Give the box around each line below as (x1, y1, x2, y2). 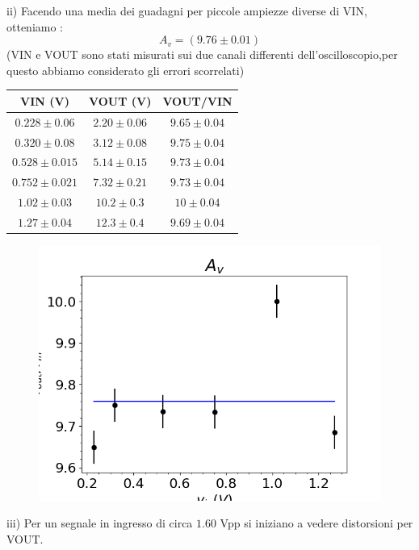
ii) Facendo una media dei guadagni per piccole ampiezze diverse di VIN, (6, 2, 367, 19)
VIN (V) (20, 92, 69, 109)
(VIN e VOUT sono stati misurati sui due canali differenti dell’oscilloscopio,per (6, 46, 398, 63)
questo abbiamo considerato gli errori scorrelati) (6, 61, 245, 78)
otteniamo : (6, 18, 63, 35)
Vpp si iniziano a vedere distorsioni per (220, 515, 413, 531)
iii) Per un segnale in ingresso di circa (6, 515, 193, 531)
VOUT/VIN (162, 92, 233, 109)
